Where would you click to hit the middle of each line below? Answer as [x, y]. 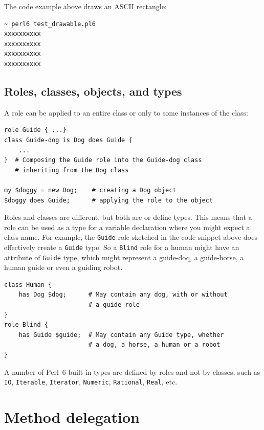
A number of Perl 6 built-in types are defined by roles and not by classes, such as [132, 371]
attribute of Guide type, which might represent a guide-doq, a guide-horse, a [124, 257]
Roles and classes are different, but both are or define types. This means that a [128, 217]
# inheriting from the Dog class [72, 170]
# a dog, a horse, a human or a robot [154, 345]
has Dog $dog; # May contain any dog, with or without [123, 295]
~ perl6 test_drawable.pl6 [50, 24]
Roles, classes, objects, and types [93, 91]
